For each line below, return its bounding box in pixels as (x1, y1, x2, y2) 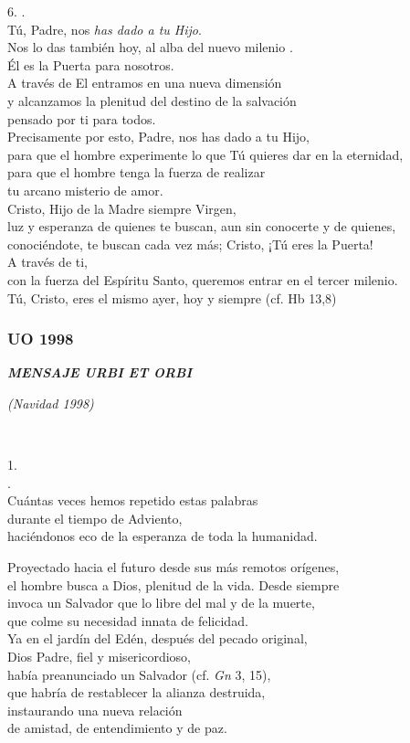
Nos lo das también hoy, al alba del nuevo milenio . (7, 37, 293, 57)
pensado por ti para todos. (7, 109, 156, 128)
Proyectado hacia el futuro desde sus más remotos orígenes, (7, 557, 340, 577)
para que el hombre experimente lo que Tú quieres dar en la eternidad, (7, 144, 404, 164)
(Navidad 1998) (7, 393, 94, 412)
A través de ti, (7, 252, 88, 271)
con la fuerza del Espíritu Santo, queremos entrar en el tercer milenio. (7, 270, 398, 289)
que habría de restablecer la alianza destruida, (7, 683, 266, 702)
